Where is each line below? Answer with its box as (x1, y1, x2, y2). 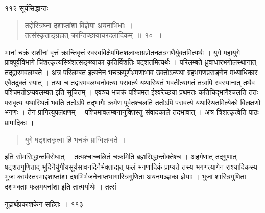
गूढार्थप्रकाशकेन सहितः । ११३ (5, 198, 83, 209)
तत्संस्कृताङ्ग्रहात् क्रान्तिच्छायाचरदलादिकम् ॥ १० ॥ (25, 30, 161, 40)
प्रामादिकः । (5, 116, 34, 127)
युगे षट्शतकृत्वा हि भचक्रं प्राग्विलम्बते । (25, 134, 126, 145)
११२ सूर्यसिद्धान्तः (5, 3, 49, 13)
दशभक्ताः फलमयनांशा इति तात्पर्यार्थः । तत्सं (5, 181, 116, 192)
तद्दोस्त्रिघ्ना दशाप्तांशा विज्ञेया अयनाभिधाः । (25, 19, 133, 30)
